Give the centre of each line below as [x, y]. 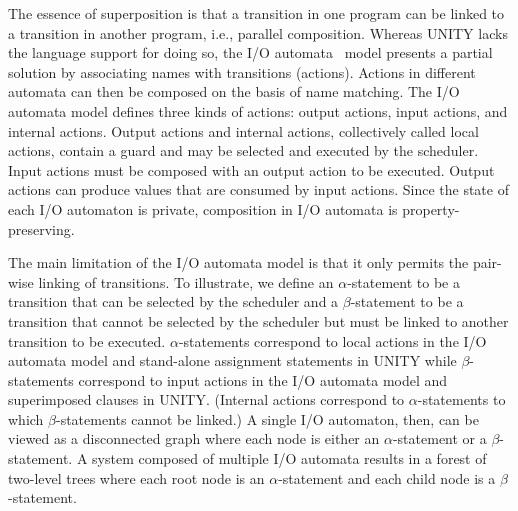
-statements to [461, 399]
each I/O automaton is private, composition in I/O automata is [203, 208]
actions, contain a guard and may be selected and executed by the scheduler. [243, 150]
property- [431, 208]
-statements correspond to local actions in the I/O [332, 340]
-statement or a [439, 438]
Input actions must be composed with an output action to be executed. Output [251, 169]
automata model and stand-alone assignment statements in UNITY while [232, 360]
